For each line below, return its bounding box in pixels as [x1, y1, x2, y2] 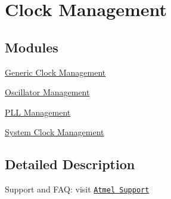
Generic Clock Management [5, 66, 106, 78]
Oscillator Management [5, 86, 90, 98]
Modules [5, 38, 58, 56]
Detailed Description [5, 155, 135, 173]
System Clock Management [5, 126, 104, 138]
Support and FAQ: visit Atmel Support [5, 183, 150, 195]
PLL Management [5, 105, 71, 118]
